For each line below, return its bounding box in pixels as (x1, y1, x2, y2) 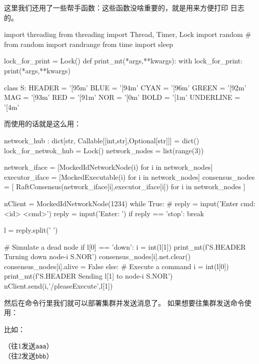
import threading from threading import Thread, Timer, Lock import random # (4, 29, 251, 39)
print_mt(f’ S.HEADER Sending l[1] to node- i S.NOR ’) (4, 271, 173, 281)
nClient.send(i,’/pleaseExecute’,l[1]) (4, 281, 113, 291)
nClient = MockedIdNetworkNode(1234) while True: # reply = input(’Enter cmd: (4, 198, 255, 208)
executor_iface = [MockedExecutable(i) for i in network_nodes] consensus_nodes (4, 171, 255, 182)
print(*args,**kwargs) (4, 65, 70, 75)
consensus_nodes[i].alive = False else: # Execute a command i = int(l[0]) (4, 261, 229, 271)
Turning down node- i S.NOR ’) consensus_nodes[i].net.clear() (4, 251, 191, 262)
